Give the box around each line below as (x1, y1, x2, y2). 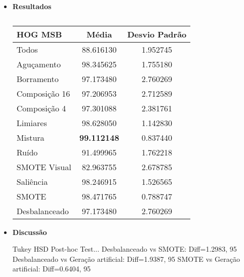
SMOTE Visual (16, 161, 71, 173)
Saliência (16, 175, 48, 187)
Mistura (16, 131, 45, 143)
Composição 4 (16, 102, 66, 114)
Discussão (12, 226, 47, 237)
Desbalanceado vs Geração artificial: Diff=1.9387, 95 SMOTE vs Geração (12, 253, 240, 264)
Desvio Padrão (127, 28, 187, 40)
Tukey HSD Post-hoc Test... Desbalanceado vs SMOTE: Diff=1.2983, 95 (12, 244, 237, 254)
